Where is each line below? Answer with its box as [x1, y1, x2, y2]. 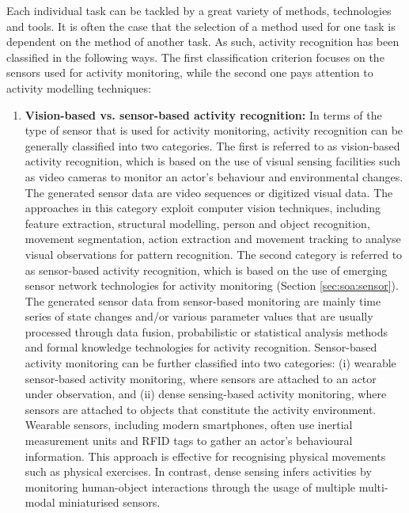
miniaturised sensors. [59, 494, 161, 511]
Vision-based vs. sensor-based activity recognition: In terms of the [25, 106, 382, 123]
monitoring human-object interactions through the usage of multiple [25, 478, 355, 495]
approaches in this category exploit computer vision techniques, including [25, 199, 381, 216]
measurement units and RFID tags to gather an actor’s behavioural [25, 432, 353, 449]
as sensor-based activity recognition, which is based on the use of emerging [25, 261, 388, 278]
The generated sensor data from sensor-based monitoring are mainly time [25, 292, 381, 309]
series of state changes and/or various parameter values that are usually [25, 308, 373, 325]
